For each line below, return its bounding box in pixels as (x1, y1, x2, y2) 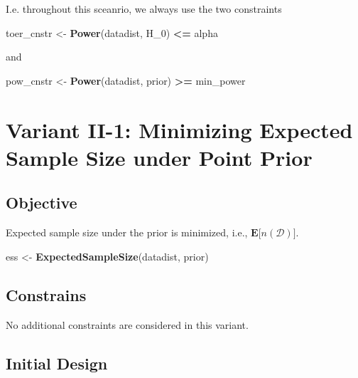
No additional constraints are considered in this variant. (6, 317, 249, 332)
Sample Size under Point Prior (6, 142, 313, 172)
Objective (6, 191, 77, 214)
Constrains (6, 283, 87, 305)
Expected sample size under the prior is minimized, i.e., (6, 225, 248, 240)
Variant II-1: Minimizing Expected (6, 115, 353, 144)
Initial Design (6, 352, 108, 374)
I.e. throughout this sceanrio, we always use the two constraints (6, 1, 282, 16)
